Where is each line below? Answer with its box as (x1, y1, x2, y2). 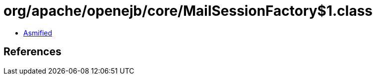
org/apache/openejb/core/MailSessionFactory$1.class (3, 2, 373, 19)
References (3, 45, 62, 58)
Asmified (23, 28, 53, 37)
